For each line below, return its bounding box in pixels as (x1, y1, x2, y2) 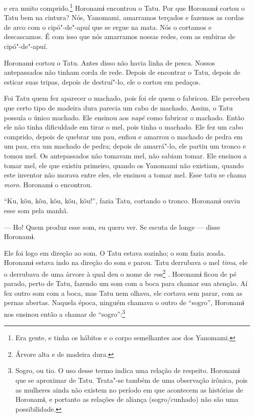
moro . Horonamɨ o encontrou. (4, 179, 92, 189)
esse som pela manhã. (4, 205, 69, 215)
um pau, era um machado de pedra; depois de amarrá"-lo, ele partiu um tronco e (4, 141, 246, 151)
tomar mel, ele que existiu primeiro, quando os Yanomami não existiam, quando (4, 160, 244, 170)
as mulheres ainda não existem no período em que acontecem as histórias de (15, 384, 243, 395)
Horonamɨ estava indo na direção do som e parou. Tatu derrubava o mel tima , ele (4, 257, 248, 267)
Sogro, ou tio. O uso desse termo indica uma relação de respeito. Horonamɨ (15, 365, 240, 375)
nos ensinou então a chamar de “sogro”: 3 (4, 307, 126, 319)
